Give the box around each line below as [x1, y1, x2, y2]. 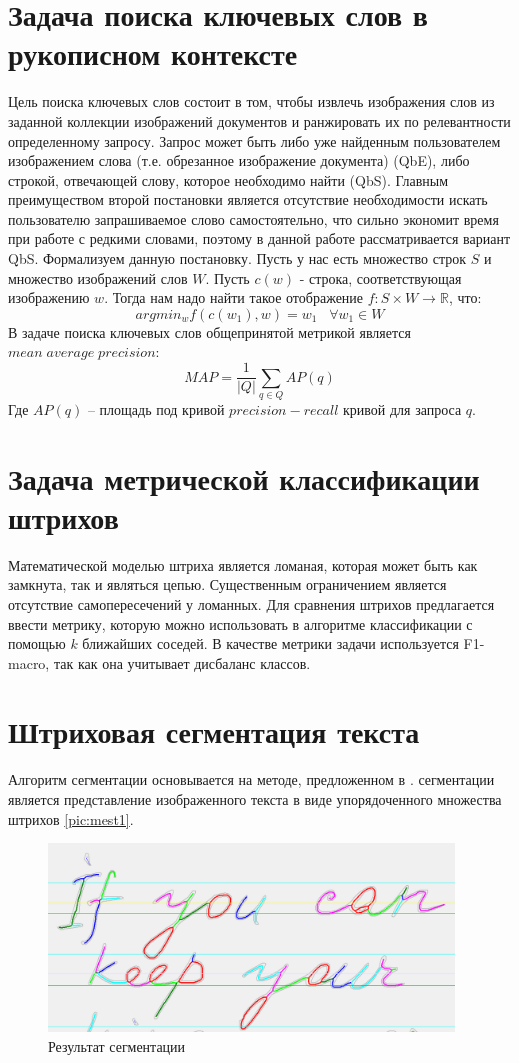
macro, [8, 652, 50, 673]
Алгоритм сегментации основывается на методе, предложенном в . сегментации [8, 769, 495, 790]
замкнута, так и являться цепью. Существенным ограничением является [8, 574, 447, 595]
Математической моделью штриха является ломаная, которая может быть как [8, 554, 478, 575]
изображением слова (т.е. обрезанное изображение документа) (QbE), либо [8, 150, 470, 171]
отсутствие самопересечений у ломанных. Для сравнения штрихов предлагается [8, 593, 495, 614]
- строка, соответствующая [299, 267, 462, 288]
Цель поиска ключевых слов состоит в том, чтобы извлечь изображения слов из [8, 91, 495, 112]
